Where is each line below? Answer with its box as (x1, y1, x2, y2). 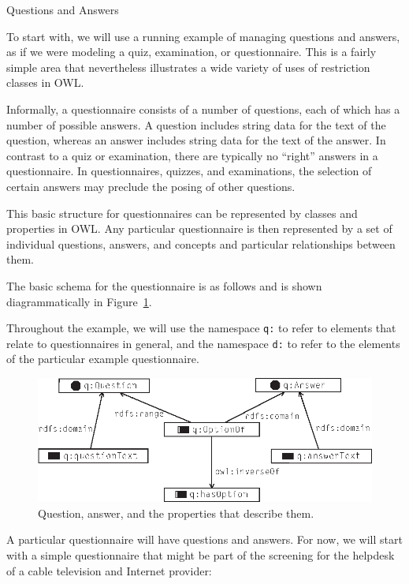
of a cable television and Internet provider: (6, 562, 212, 578)
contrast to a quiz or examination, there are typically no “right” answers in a (6, 147, 378, 163)
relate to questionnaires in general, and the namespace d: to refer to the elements (6, 335, 400, 351)
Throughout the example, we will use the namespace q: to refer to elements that (6, 320, 396, 336)
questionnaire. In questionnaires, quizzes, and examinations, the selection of (6, 163, 372, 179)
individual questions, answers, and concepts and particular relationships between (6, 235, 396, 252)
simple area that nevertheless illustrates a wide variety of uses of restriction (6, 58, 370, 75)
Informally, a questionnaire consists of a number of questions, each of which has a (6, 100, 400, 117)
